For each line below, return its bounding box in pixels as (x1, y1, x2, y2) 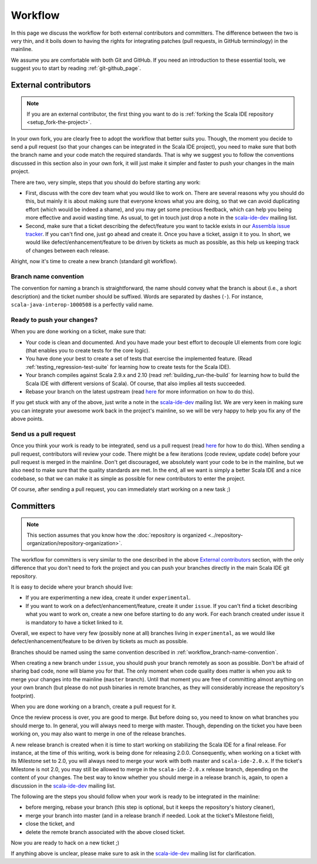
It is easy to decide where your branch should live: (11, 583, 133, 590)
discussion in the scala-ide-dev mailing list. (11, 782, 116, 789)
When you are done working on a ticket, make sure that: (11, 328, 147, 335)
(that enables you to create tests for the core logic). (25, 347, 150, 354)
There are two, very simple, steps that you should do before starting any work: (11, 179, 201, 186)
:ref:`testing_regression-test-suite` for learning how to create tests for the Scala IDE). (25, 363, 231, 370)
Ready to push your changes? (11, 315, 98, 324)
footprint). (11, 692, 35, 699)
